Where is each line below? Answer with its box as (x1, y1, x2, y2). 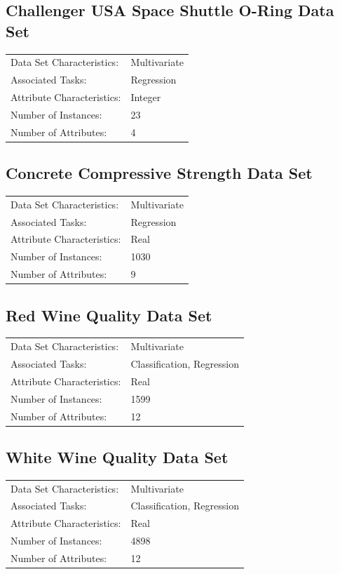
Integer (130, 90, 161, 105)
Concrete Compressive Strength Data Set (6, 162, 313, 184)
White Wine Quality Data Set (6, 446, 229, 468)
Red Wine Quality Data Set (6, 304, 212, 326)
